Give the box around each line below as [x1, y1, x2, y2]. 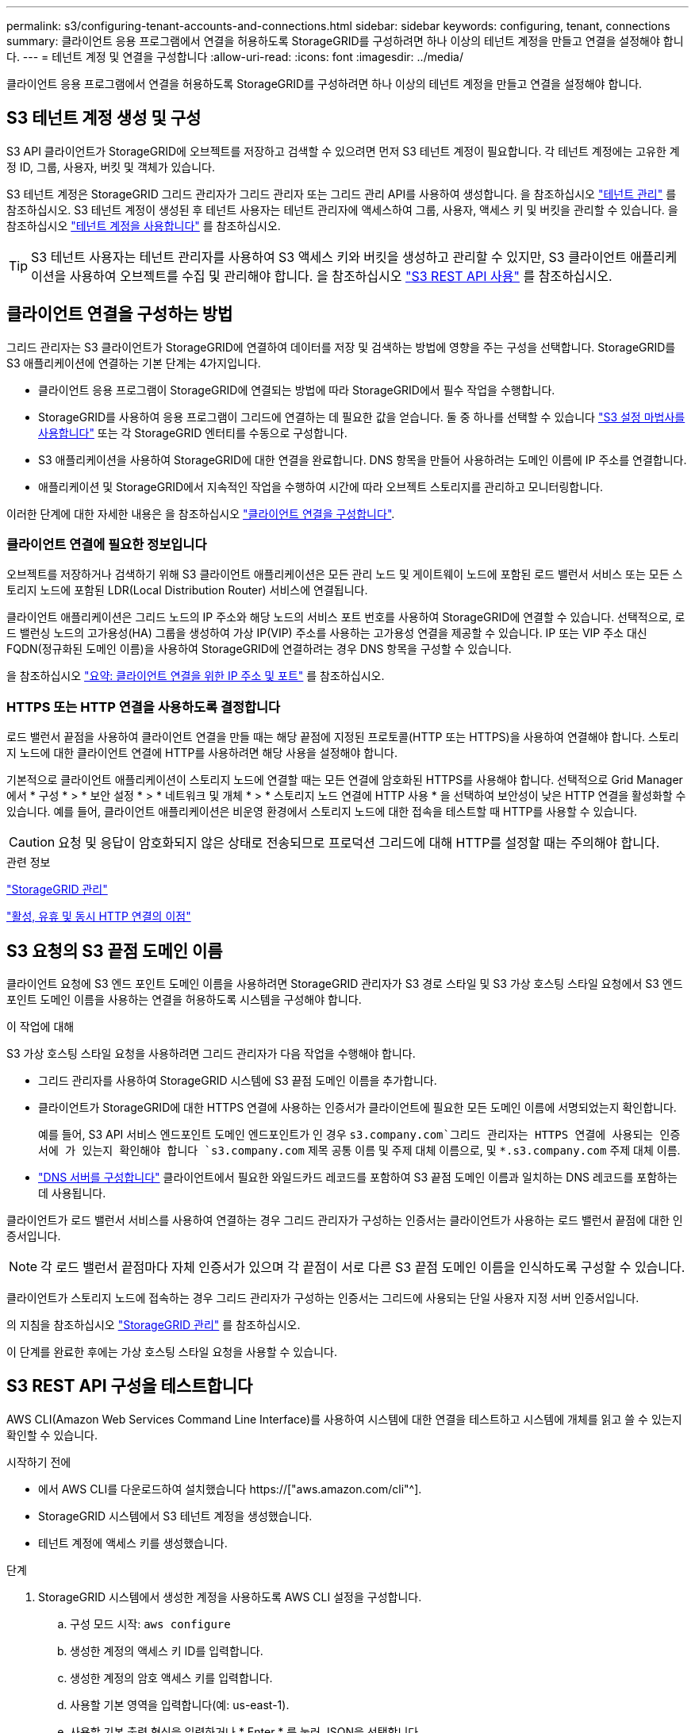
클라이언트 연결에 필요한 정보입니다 [6, 536, 207, 553]
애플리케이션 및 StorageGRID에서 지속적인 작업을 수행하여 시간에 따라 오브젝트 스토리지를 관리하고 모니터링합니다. [38, 479, 603, 494]
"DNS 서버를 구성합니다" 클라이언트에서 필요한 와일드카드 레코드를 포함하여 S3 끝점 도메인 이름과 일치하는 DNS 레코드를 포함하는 [38, 1170, 678, 1185]
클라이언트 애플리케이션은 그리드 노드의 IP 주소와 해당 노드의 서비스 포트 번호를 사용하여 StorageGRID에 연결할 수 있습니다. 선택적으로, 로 [6, 610, 685, 624]
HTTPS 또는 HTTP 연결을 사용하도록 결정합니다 [6, 698, 281, 715]
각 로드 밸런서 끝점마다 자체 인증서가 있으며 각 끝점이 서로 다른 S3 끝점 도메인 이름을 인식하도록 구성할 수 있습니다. [40, 1259, 685, 1276]
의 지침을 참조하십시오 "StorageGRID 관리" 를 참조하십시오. [6, 1318, 301, 1332]
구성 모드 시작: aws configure [70, 1616, 231, 1631]
